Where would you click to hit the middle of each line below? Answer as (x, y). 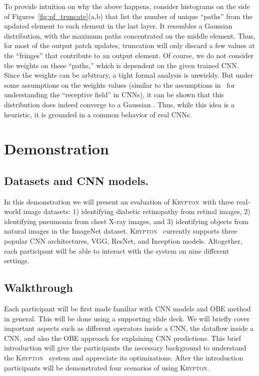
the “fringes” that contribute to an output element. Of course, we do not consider (129, 55)
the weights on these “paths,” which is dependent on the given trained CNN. (121, 65)
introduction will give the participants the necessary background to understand (125, 348)
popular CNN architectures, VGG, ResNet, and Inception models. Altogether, (123, 241)
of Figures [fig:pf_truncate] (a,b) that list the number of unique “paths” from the (128, 16)
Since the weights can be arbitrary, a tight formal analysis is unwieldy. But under (129, 75)
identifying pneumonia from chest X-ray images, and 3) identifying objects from (126, 221)
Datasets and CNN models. (76, 180)
